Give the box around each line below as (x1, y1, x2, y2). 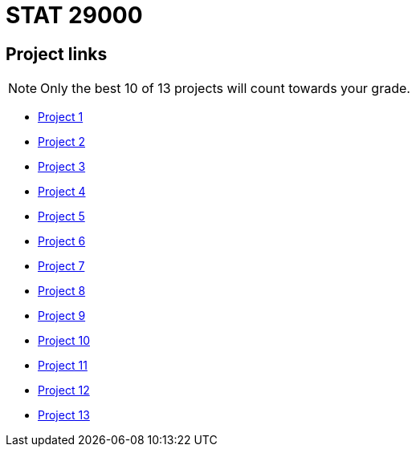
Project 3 (38, 160, 86, 174)
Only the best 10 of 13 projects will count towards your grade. (40, 80, 410, 97)
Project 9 (38, 309, 86, 323)
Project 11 (38, 358, 88, 373)
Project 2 (38, 135, 85, 149)
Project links (6, 43, 108, 64)
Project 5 (38, 209, 85, 224)
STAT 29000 (6, 2, 143, 29)
